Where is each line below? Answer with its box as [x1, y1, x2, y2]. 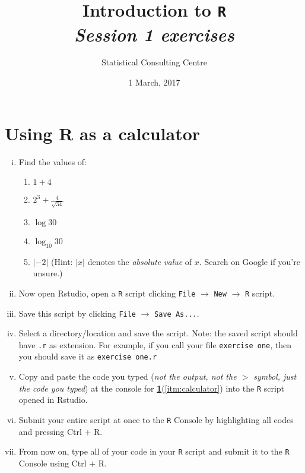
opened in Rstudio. [18, 393, 88, 406]
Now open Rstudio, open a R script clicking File [18, 286, 196, 299]
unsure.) [33, 267, 63, 279]
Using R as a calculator [5, 121, 201, 145]
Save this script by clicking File [18, 307, 136, 319]
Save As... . [154, 307, 199, 319]
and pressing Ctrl [18, 425, 82, 437]
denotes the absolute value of [87, 255, 192, 267]
